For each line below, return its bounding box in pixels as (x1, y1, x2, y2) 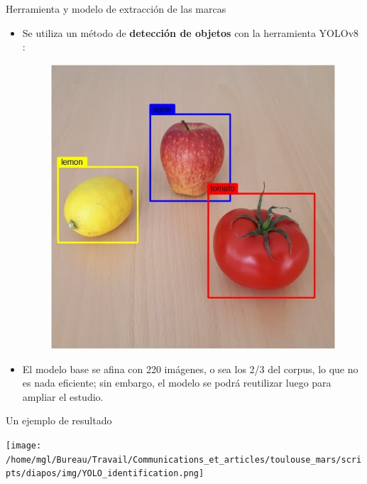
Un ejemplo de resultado (6, 413, 112, 428)
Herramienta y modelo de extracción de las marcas (6, 1, 226, 16)
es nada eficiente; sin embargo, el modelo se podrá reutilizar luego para (22, 375, 332, 390)
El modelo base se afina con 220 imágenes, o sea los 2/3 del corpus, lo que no (22, 361, 358, 376)
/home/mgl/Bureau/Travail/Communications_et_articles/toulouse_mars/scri (6, 454, 362, 465)
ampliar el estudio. (22, 389, 104, 404)
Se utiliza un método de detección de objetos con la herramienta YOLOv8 (22, 25, 359, 40)
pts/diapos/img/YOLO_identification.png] (6, 468, 204, 479)
